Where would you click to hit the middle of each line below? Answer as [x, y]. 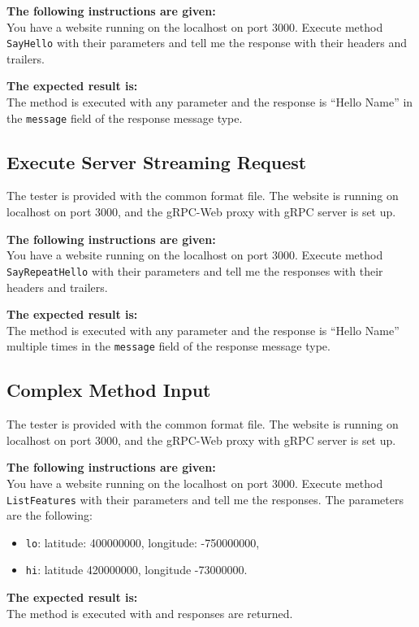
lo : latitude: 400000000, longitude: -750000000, [143, 542]
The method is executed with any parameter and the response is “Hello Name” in [210, 102]
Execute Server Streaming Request [157, 161]
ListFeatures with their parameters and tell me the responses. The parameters [205, 499]
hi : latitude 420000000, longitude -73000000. [136, 570]
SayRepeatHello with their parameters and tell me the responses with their [195, 270]
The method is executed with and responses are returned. [150, 613]
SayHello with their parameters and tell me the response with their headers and [207, 43]
